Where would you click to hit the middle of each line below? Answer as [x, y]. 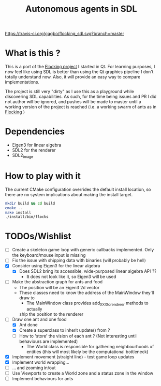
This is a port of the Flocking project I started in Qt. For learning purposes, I [80, 67]
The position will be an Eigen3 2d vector [59, 287]
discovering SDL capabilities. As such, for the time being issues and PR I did [81, 97]
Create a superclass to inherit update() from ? [65, 330]
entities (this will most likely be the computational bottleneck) [88, 352]
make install [18, 212]
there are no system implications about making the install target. [69, 194]
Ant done [28, 325]
